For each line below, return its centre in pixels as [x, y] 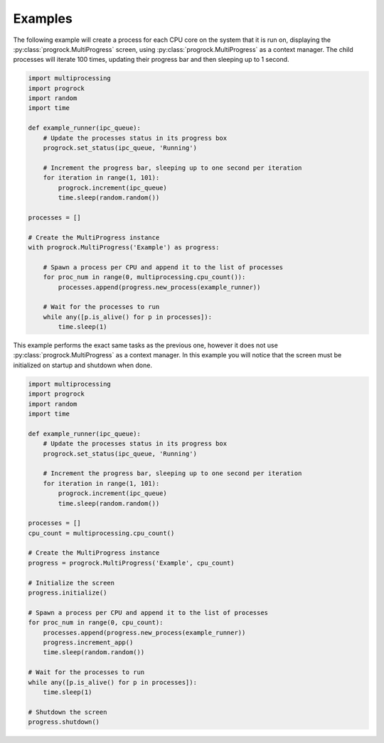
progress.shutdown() [64, 722]
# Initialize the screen [71, 583]
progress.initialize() [68, 593]
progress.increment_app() [88, 642]
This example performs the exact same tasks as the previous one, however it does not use [146, 345]
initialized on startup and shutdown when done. [83, 365]
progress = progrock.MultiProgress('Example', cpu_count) [131, 563]
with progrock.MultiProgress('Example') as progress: [124, 247]
